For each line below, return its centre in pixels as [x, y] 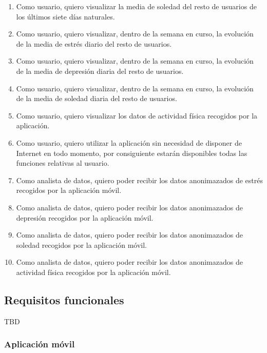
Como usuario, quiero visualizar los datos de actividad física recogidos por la [137, 115]
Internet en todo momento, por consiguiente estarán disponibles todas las [132, 153]
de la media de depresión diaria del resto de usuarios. [100, 71]
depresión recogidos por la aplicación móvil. [85, 217]
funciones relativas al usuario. [63, 163]
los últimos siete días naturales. [65, 16]
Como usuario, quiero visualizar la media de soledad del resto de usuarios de [136, 6]
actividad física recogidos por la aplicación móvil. [93, 272]
